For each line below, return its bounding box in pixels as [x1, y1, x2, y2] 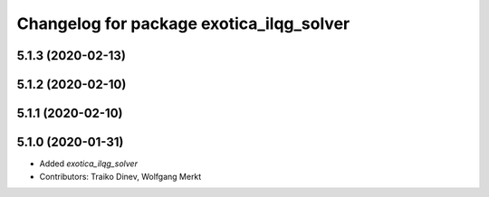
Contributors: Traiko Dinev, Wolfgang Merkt [39, 171, 202, 182]
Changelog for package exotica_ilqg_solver [16, 14, 350, 33]
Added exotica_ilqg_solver [39, 158, 138, 169]
